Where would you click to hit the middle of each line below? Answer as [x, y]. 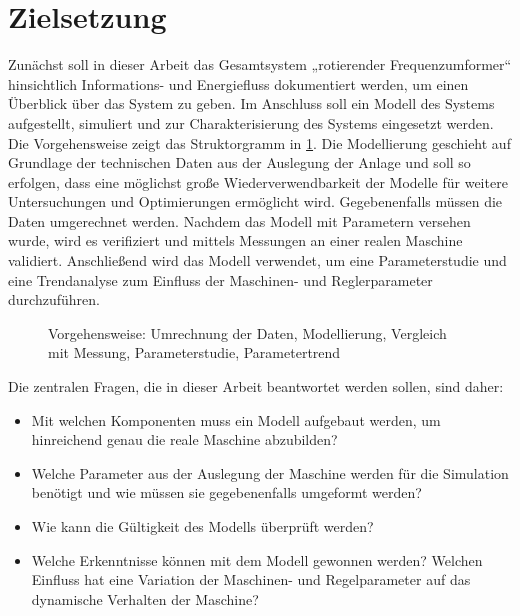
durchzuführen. [54, 299]
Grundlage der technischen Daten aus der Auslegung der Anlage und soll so [239, 162]
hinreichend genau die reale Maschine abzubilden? [184, 439]
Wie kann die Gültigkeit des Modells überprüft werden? [202, 526]
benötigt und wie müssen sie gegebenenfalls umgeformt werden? [226, 492]
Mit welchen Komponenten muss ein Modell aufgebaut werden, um [236, 419]
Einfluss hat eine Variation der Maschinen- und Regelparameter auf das [251, 579]
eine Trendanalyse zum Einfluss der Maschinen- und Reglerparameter [220, 279]
